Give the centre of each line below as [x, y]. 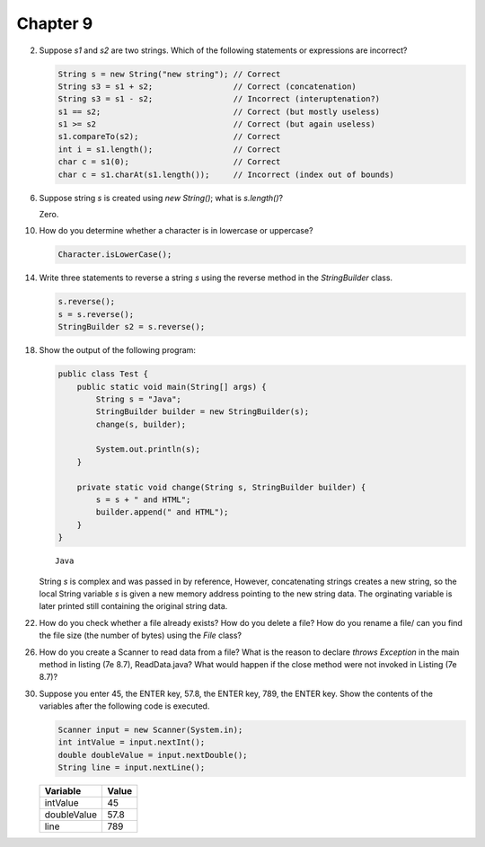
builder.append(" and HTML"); [162, 512]
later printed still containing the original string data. [133, 606]
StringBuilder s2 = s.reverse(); [132, 327]
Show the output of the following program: [118, 350]
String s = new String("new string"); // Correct [169, 74]
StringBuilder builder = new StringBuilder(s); [203, 412]
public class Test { [103, 374]
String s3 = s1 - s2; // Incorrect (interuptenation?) [219, 99]
